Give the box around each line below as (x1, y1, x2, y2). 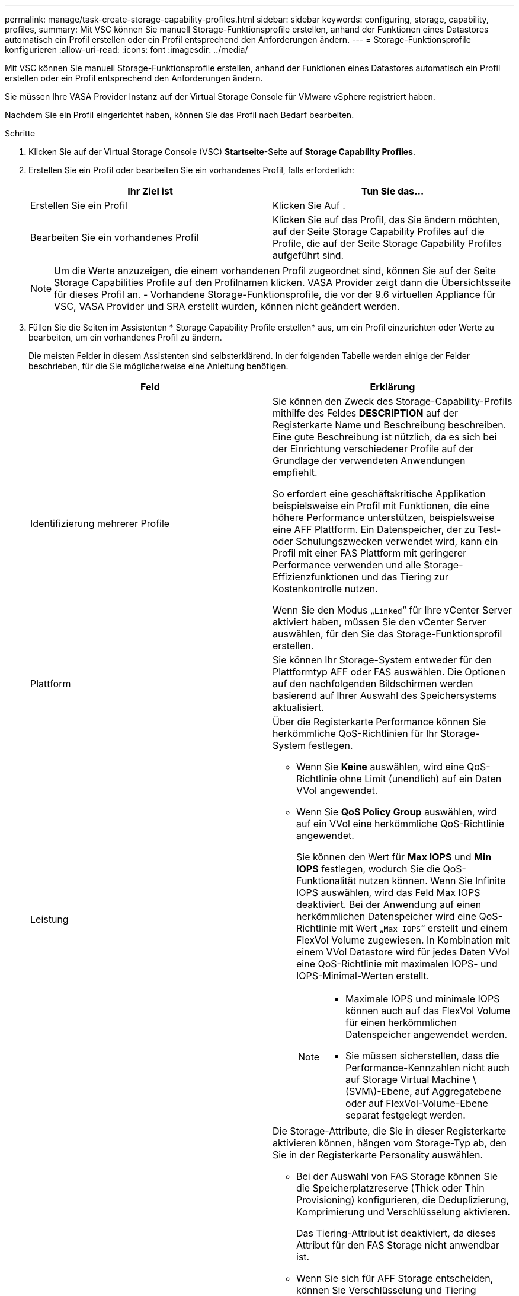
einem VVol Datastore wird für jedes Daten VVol (296, 946, 510, 958)
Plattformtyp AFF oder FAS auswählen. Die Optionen (273, 666, 506, 678)
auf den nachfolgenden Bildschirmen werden (273, 678, 473, 690)
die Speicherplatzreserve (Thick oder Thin (296, 1182, 485, 1194)
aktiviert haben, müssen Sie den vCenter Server (273, 616, 486, 628)
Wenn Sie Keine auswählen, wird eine (296, 761, 464, 773)
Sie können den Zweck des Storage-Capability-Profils (273, 395, 512, 407)
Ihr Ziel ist (127, 185, 173, 197)
